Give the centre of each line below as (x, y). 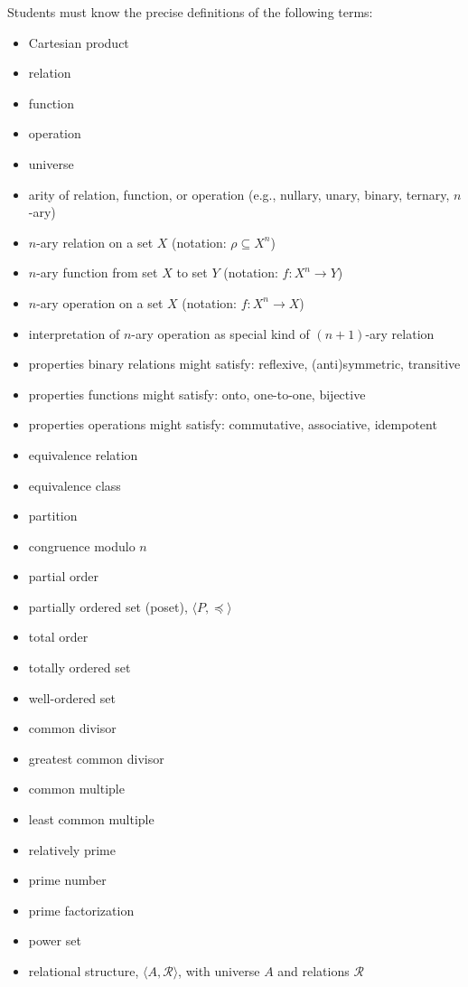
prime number (67, 880)
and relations (314, 971)
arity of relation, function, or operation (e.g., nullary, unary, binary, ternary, (239, 194)
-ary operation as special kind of (220, 333)
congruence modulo (82, 545)
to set (192, 273)
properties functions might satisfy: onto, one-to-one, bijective (197, 394)
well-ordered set (72, 697)
